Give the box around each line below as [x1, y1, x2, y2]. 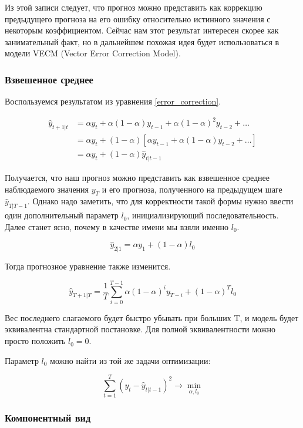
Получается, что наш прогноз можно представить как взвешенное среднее [5, 171, 270, 183]
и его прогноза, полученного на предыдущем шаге [102, 183, 282, 195]
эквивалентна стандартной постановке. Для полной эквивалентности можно [5, 323, 275, 335]
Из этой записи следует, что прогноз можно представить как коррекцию [5, 1, 262, 13]
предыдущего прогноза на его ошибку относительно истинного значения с [5, 12, 271, 25]
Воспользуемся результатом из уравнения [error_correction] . [5, 95, 221, 107]
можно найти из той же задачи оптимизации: [50, 354, 211, 366]
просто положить [5, 335, 66, 347]
